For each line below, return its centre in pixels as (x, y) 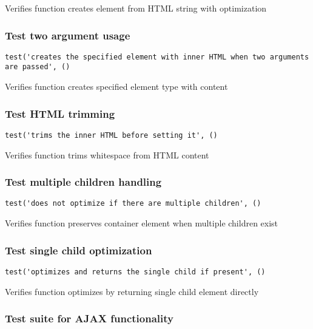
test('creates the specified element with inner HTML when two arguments (157, 57)
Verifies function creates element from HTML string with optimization (136, 8)
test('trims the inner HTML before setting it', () (111, 135)
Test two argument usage (68, 35)
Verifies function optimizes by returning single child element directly (132, 291)
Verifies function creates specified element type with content (116, 86)
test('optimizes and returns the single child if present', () (135, 272)
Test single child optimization (79, 250)
